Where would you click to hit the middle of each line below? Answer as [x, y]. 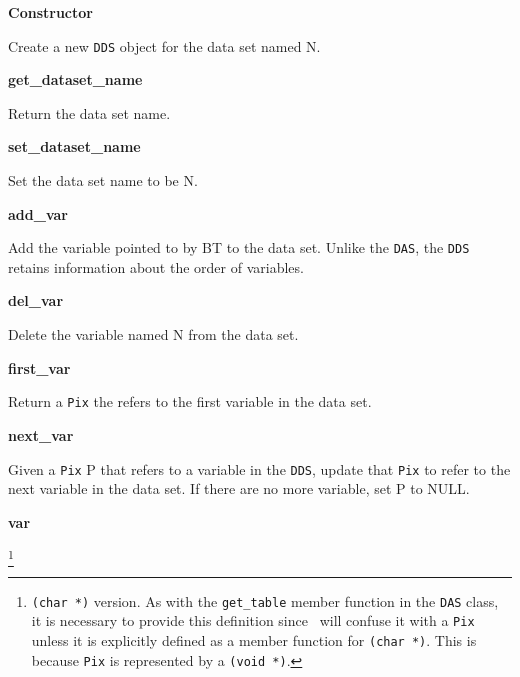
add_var [38, 213]
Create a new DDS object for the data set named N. [164, 45]
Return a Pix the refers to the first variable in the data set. [190, 401]
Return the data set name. [89, 112]
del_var [36, 300]
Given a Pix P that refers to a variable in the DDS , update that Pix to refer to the [259, 468]
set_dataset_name [74, 146]
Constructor [50, 12]
